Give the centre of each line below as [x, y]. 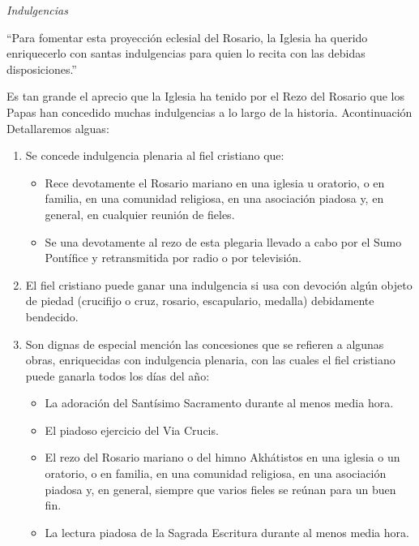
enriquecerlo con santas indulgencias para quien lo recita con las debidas [186, 53]
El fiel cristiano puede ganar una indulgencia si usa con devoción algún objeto [219, 284]
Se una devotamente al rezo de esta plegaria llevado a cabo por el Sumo [223, 241]
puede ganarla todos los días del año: [118, 375]
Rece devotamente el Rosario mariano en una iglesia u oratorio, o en [215, 182]
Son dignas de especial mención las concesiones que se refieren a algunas [205, 344]
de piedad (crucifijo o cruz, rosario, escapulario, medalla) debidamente [200, 301]
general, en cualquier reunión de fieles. [140, 214]
